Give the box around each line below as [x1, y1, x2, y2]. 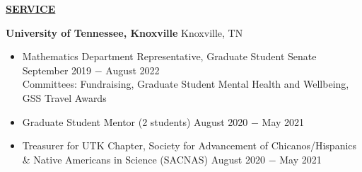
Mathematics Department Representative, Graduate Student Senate [22, 49, 317, 64]
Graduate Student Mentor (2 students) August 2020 [22, 114, 248, 129]
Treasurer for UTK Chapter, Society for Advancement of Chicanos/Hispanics [22, 138, 357, 153]
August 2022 [105, 62, 160, 77]
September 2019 [22, 62, 92, 77]
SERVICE [6, 1, 56, 16]
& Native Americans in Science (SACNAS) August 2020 [22, 151, 265, 166]
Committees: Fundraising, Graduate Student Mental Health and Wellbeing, [22, 76, 349, 91]
